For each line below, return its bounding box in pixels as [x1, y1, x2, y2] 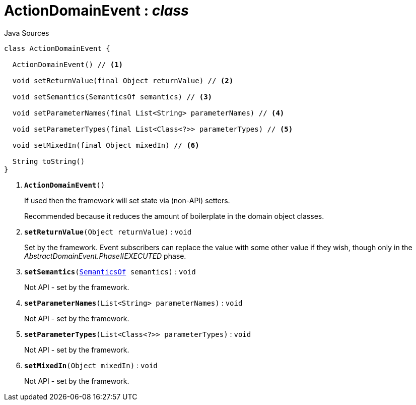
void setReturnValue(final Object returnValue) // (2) [12, 76, 234, 85]
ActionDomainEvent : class [4, 2, 189, 19]
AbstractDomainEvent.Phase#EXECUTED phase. [24, 251, 186, 260]
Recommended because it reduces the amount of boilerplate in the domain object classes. [24, 211, 324, 220]
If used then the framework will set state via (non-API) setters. [24, 196, 230, 205]
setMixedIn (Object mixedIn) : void [24, 361, 158, 370]
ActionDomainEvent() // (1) [12, 60, 123, 69]
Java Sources [4, 28, 49, 37]
